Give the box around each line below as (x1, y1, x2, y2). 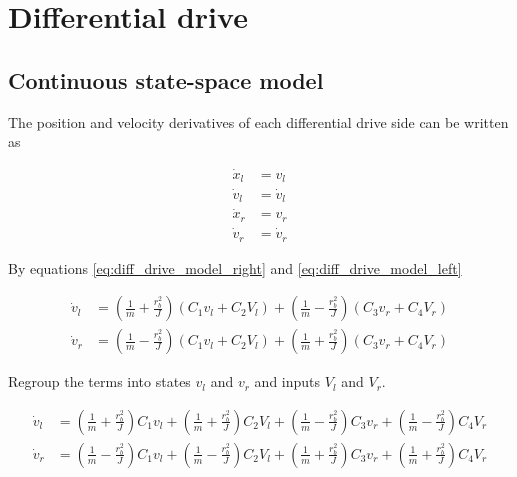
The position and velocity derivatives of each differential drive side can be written (8, 111, 509, 132)
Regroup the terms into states (8, 371, 191, 392)
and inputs (254, 371, 321, 392)
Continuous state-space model (8, 64, 324, 95)
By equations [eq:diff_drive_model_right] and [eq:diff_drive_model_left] (8, 257, 462, 278)
